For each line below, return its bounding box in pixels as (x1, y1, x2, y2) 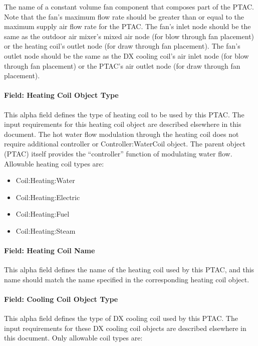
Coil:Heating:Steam (16, 225, 76, 236)
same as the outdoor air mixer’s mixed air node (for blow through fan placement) (4, 31, 254, 41)
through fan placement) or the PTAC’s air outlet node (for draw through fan (4, 60, 240, 71)
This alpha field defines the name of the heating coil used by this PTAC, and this (4, 264, 254, 275)
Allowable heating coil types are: (4, 158, 104, 168)
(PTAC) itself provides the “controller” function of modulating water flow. (4, 148, 232, 158)
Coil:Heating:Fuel (16, 209, 70, 219)
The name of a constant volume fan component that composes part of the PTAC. (4, 2, 254, 12)
